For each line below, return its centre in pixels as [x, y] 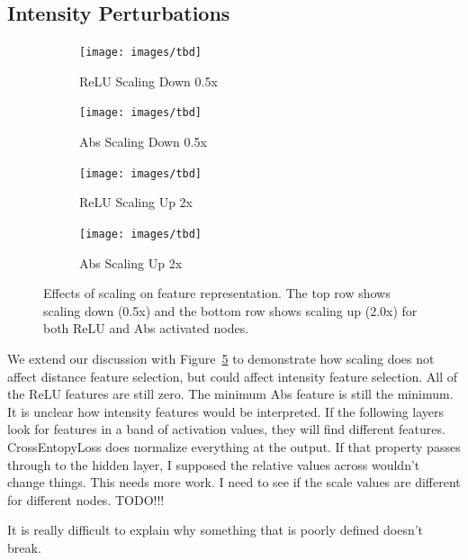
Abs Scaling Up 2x [131, 262]
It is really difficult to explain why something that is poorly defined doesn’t [216, 530]
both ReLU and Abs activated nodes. [146, 328]
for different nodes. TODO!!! [86, 499]
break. [24, 547]
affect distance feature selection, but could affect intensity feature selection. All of [233, 376]
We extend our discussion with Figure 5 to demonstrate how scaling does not [221, 358]
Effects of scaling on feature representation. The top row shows [217, 293]
